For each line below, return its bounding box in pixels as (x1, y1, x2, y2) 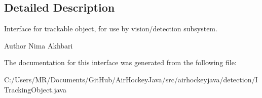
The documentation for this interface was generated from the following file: (4, 57, 237, 68)
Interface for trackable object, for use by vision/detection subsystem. (4, 23, 217, 34)
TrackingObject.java (4, 84, 66, 94)
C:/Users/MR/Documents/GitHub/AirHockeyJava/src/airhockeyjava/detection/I (4, 74, 258, 84)
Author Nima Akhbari (4, 40, 73, 51)
